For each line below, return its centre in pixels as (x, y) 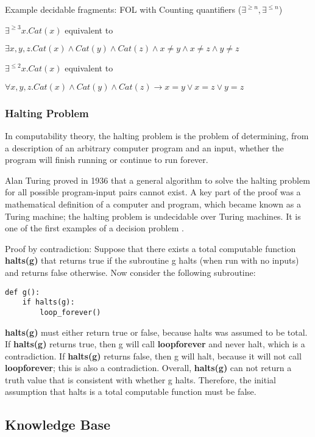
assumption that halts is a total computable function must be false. (131, 392)
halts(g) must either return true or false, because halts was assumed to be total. (156, 332)
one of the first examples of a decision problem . (94, 228)
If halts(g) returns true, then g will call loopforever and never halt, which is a (155, 344)
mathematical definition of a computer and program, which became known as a (153, 204)
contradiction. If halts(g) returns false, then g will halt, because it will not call (153, 356)
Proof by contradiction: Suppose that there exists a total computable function (150, 248)
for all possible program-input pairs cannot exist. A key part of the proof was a (153, 192)
